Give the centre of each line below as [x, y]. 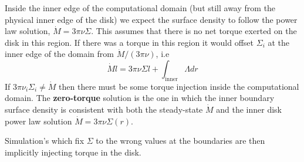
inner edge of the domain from [59, 54]
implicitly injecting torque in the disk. [73, 152]
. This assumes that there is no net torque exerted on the [194, 31]
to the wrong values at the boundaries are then [180, 141]
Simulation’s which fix [45, 141]
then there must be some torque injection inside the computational [179, 86]
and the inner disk [249, 109]
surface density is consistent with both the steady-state [104, 109]
